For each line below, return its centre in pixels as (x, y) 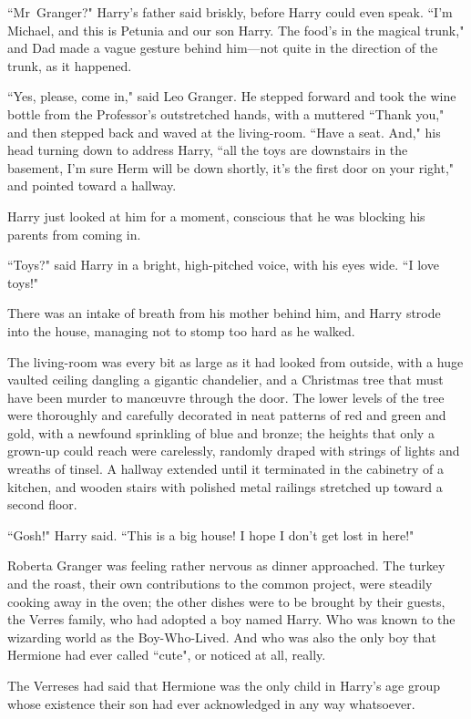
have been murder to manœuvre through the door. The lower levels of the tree (226, 397)
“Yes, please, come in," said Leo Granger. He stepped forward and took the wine (232, 96)
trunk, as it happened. (70, 65)
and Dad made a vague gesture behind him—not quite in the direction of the (223, 48)
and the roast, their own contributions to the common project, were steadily (220, 584)
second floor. (42, 504)
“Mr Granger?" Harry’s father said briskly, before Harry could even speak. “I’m (230, 12)
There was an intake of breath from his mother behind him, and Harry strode (224, 313)
